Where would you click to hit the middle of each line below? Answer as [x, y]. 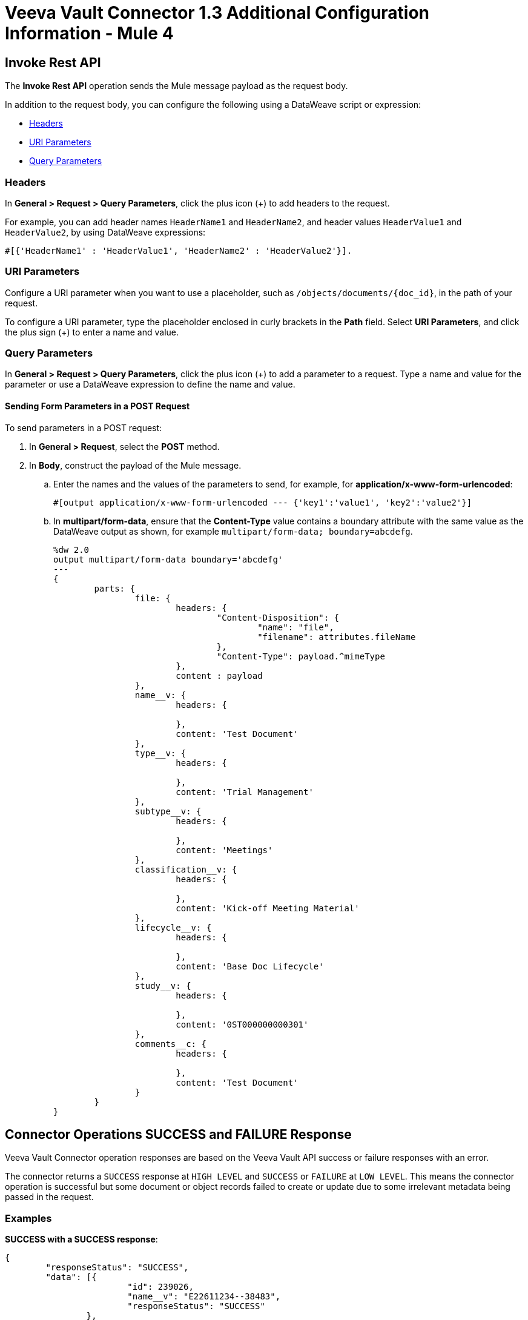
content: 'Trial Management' [245, 792]
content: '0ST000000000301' [242, 1024]
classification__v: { [186, 869]
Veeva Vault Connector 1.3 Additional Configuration [217, 13]
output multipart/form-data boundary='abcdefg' [168, 559]
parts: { [114, 588]
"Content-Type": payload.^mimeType [301, 656]
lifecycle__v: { [173, 927]
